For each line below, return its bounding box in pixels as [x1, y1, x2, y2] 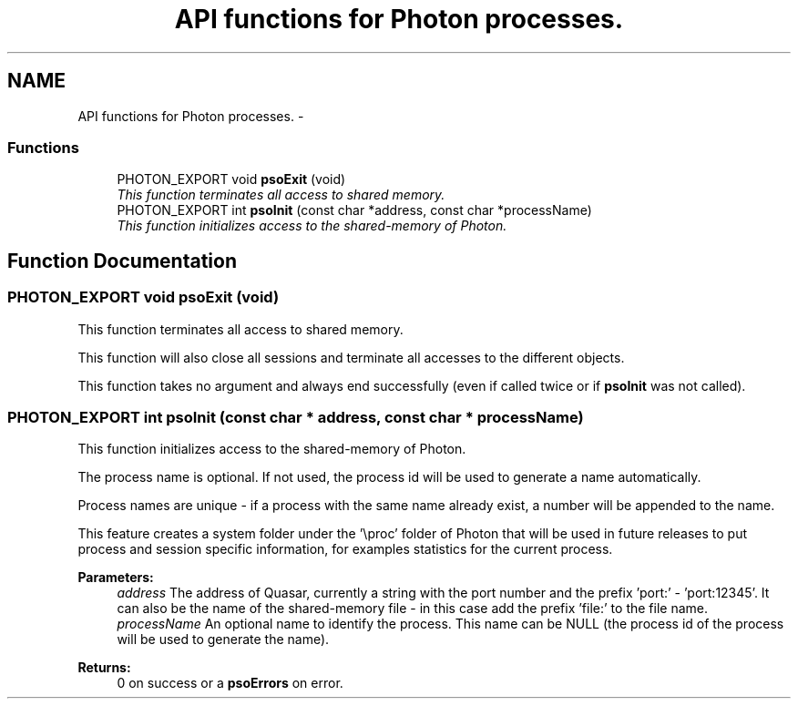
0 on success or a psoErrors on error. [117, 675, 343, 691]
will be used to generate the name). [117, 631, 330, 648]
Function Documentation [7, 249, 237, 272]
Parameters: [77, 569, 154, 586]
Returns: [77, 660, 131, 676]
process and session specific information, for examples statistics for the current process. [77, 541, 613, 558]
